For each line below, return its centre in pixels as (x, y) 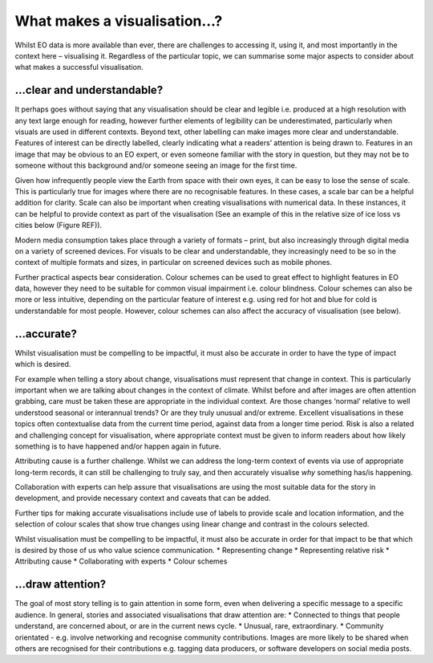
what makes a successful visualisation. (79, 67)
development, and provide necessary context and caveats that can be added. (143, 498)
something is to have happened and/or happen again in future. (118, 446)
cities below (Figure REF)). (59, 226)
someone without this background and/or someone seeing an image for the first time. (156, 165)
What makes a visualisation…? (119, 21)
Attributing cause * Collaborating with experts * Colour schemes (121, 561)
